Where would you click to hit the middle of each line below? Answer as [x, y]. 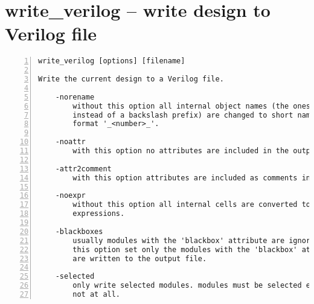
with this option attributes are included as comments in [192, 178]
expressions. [99, 214]
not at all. [97, 295]
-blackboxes [79, 231]
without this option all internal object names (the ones [192, 106]
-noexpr [70, 196]
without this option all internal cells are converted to [192, 205]
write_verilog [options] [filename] [112, 61]
